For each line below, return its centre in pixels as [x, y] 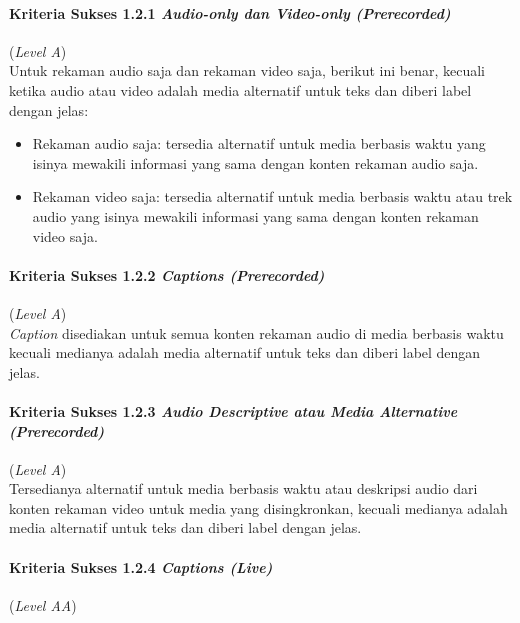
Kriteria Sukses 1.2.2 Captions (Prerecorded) [167, 274]
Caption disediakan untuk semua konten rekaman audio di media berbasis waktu [256, 332]
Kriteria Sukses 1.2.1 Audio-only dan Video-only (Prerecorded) [230, 12]
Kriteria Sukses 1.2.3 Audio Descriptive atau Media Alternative [233, 410]
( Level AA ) [43, 604]
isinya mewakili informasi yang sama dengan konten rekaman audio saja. [255, 162]
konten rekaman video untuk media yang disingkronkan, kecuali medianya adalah [258, 507]
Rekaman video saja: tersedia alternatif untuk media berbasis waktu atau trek [272, 196]
